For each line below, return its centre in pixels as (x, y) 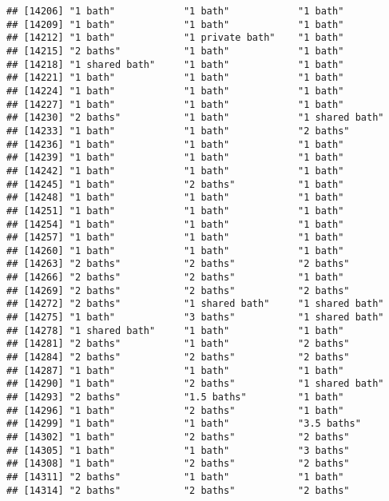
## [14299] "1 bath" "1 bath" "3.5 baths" (184, 424)
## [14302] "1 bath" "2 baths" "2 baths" (178, 437)
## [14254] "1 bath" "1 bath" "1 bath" (175, 224)
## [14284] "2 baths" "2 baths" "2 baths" (178, 358)
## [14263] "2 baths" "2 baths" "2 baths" (178, 264)
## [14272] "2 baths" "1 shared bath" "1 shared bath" (195, 304)
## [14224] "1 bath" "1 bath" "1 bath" (175, 91)
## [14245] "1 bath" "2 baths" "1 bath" (175, 184)
